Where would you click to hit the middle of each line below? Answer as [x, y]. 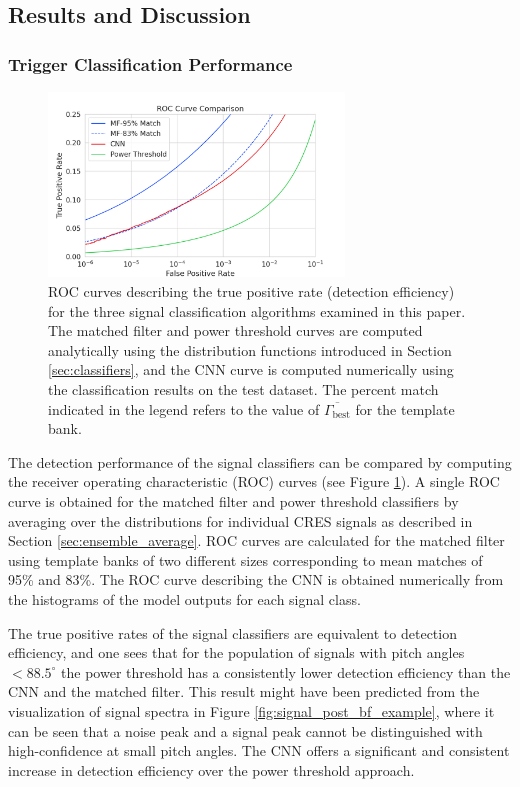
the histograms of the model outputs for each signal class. [184, 598]
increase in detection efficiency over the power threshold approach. [211, 769]
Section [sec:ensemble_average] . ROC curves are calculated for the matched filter [256, 540]
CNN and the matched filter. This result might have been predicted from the [244, 691]
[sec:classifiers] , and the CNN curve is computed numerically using [251, 369]
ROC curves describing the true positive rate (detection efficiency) [251, 291]
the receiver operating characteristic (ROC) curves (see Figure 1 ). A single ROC [254, 481]
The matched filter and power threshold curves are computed [235, 330]
